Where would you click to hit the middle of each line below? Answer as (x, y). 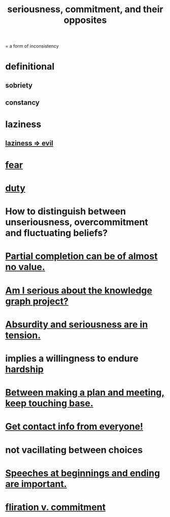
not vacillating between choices (74, 450)
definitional (30, 67)
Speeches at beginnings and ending (83, 473)
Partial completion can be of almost (81, 256)
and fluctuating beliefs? (57, 233)
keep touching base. (49, 403)
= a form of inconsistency (32, 46)
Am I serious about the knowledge (79, 290)
